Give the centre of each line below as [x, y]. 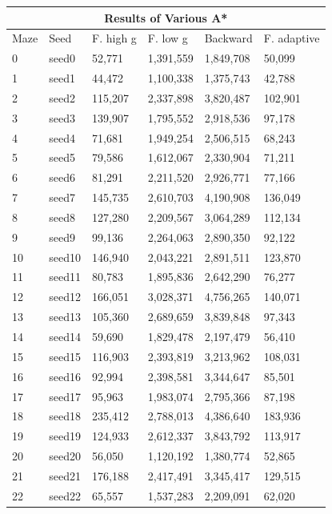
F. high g [114, 38]
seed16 [65, 376]
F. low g [168, 38]
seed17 [65, 396]
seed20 [65, 456]
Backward [228, 38]
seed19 [65, 436]
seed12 [65, 297]
